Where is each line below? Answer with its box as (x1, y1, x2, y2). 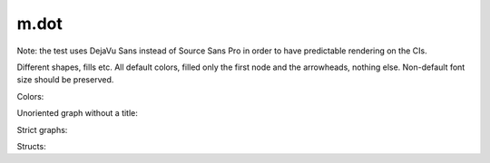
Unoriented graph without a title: (16, 108, 138, 119)
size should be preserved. (16, 74, 114, 85)
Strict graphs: (16, 124, 68, 135)
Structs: (16, 140, 46, 151)
